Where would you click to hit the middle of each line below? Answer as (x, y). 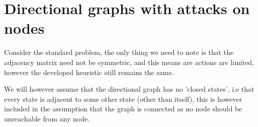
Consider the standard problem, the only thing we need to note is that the (119, 52)
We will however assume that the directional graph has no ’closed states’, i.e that (129, 89)
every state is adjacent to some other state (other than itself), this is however (123, 99)
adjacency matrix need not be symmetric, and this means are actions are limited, (129, 62)
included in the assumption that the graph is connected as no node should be (123, 109)
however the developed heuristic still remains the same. (89, 72)
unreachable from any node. (47, 118)
